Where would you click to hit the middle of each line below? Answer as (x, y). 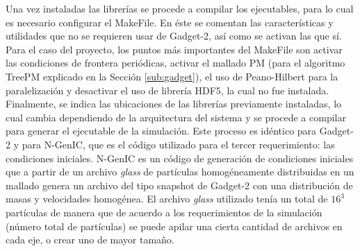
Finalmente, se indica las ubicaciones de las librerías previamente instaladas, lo (174, 104)
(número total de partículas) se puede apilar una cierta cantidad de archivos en (174, 226)
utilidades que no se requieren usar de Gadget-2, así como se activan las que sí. (174, 36)
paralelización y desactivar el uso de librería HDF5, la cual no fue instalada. (167, 90)
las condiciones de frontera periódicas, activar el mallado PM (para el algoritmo (175, 63)
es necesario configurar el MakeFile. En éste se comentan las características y (170, 22)
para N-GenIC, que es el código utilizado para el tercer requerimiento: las (178, 144)
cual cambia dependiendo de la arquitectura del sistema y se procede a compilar (176, 117)
